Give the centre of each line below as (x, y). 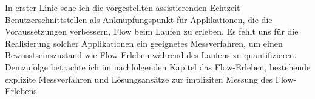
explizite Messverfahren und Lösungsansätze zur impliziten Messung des (139, 79)
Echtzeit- (226, 7)
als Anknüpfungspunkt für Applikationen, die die (181, 19)
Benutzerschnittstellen (46, 19)
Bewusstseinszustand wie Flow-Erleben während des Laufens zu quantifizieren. (151, 55)
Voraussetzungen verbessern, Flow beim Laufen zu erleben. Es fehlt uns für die (152, 31)
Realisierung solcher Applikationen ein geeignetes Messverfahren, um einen (144, 43)
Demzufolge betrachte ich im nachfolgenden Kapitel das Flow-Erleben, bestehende (158, 67)
